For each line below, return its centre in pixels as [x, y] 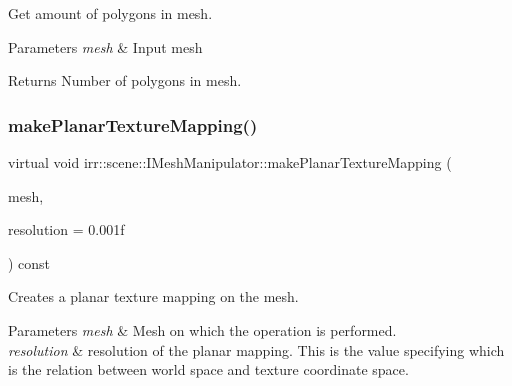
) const [29, 262]
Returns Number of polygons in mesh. [125, 80]
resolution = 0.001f [66, 229]
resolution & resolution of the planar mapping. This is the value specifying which [256, 349]
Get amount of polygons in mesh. [110, 13]
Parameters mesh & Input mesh [105, 46]
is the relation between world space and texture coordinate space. [208, 369]
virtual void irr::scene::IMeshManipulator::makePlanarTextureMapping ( [230, 162]
